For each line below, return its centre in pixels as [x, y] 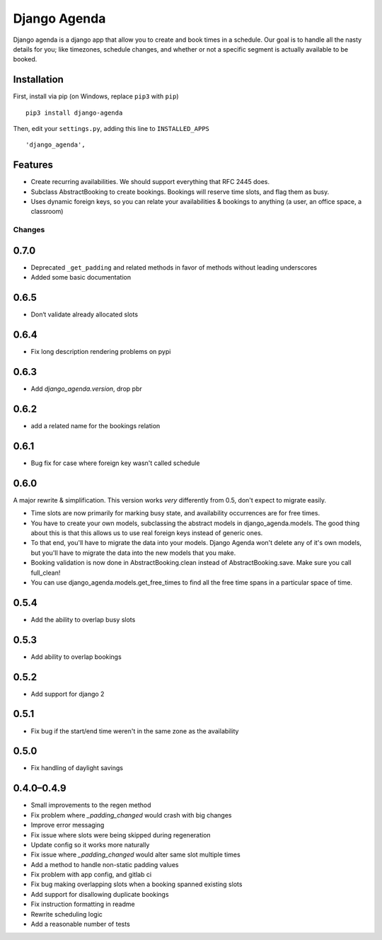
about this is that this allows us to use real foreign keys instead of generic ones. [147, 533]
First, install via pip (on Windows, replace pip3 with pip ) [96, 96]
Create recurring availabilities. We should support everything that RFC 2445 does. [150, 182]
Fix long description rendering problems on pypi [101, 352]
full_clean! [46, 573]
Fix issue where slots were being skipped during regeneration [121, 835]
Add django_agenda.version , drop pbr [86, 389]
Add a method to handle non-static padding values [105, 864]
